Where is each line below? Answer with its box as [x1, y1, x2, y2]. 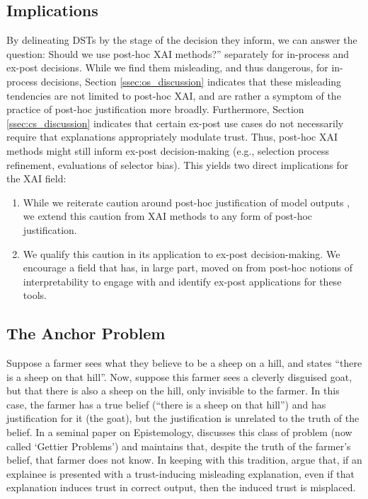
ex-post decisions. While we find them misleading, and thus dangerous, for [6, 60, 328, 75]
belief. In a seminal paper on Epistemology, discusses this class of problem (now [6, 425, 352, 440]
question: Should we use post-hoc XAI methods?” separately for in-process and [6, 46, 350, 61]
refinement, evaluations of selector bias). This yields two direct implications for [6, 157, 349, 172]
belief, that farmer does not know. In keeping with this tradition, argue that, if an [6, 452, 362, 467]
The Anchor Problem [6, 322, 166, 344]
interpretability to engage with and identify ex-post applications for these [23, 274, 342, 288]
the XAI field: [6, 171, 67, 186]
